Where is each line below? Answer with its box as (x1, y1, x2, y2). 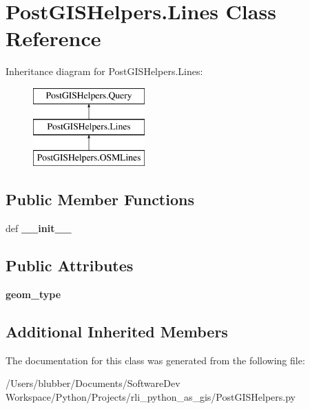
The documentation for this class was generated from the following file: (6, 353, 305, 367)
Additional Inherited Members (6, 320, 228, 342)
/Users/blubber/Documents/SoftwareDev (6, 376, 180, 390)
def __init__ (6, 221, 72, 235)
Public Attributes (6, 255, 134, 276)
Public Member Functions (6, 189, 194, 210)
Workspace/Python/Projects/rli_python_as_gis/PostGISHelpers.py (6, 389, 296, 403)
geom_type (6, 286, 61, 301)
